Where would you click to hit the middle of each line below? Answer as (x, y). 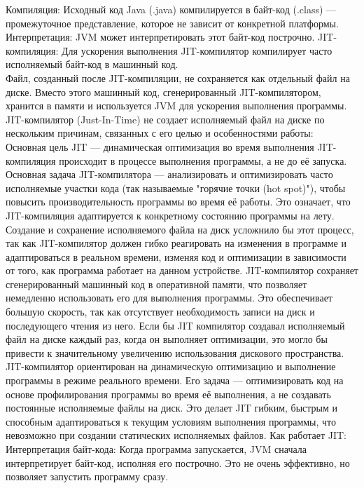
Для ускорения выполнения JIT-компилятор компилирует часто (197, 50)
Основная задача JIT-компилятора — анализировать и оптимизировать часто (169, 174)
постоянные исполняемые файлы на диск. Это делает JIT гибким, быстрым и (172, 408)
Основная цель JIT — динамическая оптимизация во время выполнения (160, 146)
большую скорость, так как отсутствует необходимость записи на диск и (160, 312)
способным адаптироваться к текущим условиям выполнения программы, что (171, 421)
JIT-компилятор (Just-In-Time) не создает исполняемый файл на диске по (165, 119)
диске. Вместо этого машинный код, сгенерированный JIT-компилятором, (163, 91)
